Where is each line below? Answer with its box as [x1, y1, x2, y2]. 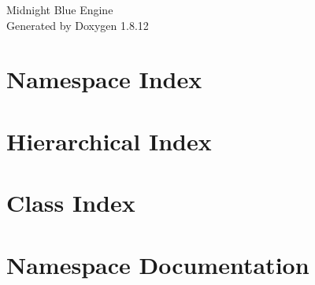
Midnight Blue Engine [6, 2, 113, 17]
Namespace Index [6, 63, 202, 95]
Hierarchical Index [6, 124, 212, 157]
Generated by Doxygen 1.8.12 [6, 17, 149, 33]
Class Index [6, 187, 135, 219]
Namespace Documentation [6, 248, 309, 280]
